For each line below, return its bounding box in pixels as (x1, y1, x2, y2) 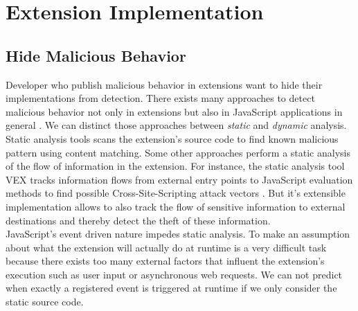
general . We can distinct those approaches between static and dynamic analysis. (6, 118, 347, 132)
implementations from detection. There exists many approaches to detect (6, 91, 315, 105)
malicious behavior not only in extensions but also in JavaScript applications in (6, 104, 343, 118)
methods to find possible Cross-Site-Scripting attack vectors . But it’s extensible (6, 186, 346, 200)
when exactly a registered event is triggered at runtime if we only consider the (6, 281, 337, 295)
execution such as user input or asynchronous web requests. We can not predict (6, 267, 343, 281)
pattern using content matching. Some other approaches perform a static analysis (6, 145, 350, 159)
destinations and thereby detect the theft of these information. (6, 213, 271, 227)
